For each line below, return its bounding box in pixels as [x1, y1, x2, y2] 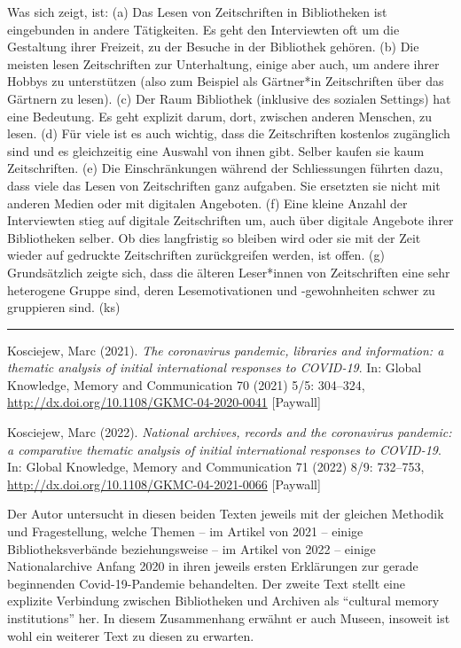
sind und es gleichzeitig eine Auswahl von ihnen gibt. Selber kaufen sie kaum [7, 141, 425, 160]
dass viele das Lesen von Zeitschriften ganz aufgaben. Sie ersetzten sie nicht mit [7, 176, 441, 194]
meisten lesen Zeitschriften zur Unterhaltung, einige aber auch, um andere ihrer [7, 54, 440, 73]
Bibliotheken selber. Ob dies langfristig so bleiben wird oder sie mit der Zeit [7, 228, 421, 246]
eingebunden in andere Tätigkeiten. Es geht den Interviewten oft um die [7, 20, 400, 38]
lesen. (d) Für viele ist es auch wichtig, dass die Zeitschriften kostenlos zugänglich [7, 124, 450, 143]
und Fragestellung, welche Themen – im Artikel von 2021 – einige [7, 522, 363, 541]
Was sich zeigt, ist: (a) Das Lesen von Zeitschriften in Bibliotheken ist [7, 3, 387, 20]
